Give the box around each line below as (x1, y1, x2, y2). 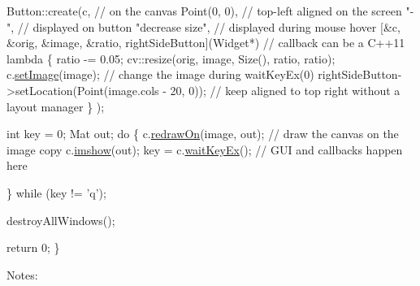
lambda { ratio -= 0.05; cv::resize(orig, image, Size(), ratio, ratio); (6, 50, 336, 67)
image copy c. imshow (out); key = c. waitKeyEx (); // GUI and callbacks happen (6, 141, 403, 158)
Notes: (6, 266, 38, 283)
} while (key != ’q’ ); (6, 184, 106, 201)
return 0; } (6, 239, 60, 256)
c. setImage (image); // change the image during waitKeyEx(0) (6, 66, 314, 83)
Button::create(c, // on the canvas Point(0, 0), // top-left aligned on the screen (6, 2, 402, 19)
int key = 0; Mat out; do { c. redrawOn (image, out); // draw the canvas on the (6, 125, 399, 142)
